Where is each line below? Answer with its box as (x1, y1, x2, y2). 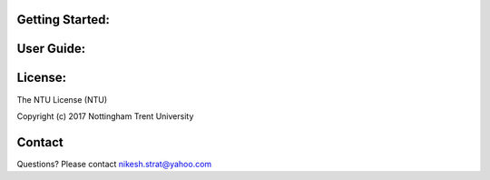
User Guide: (16, 41, 86, 56)
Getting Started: (16, 12, 111, 27)
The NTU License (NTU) (16, 94, 108, 105)
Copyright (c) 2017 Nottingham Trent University (16, 110, 194, 122)
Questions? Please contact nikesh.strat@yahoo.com (16, 158, 212, 169)
